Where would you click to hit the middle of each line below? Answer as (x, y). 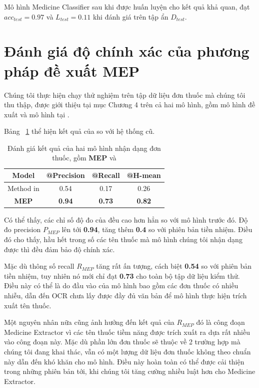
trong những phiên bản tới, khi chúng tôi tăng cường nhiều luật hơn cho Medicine (130, 371)
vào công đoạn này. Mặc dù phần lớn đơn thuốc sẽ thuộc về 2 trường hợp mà (122, 342)
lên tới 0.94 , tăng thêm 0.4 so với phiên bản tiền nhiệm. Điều (157, 229)
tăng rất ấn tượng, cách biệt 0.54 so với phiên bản (174, 266)
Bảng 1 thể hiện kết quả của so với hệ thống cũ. (79, 131)
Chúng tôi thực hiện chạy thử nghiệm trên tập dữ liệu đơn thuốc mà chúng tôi (125, 94)
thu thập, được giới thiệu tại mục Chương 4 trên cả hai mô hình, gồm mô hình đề (130, 105)
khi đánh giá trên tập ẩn (130, 16)
